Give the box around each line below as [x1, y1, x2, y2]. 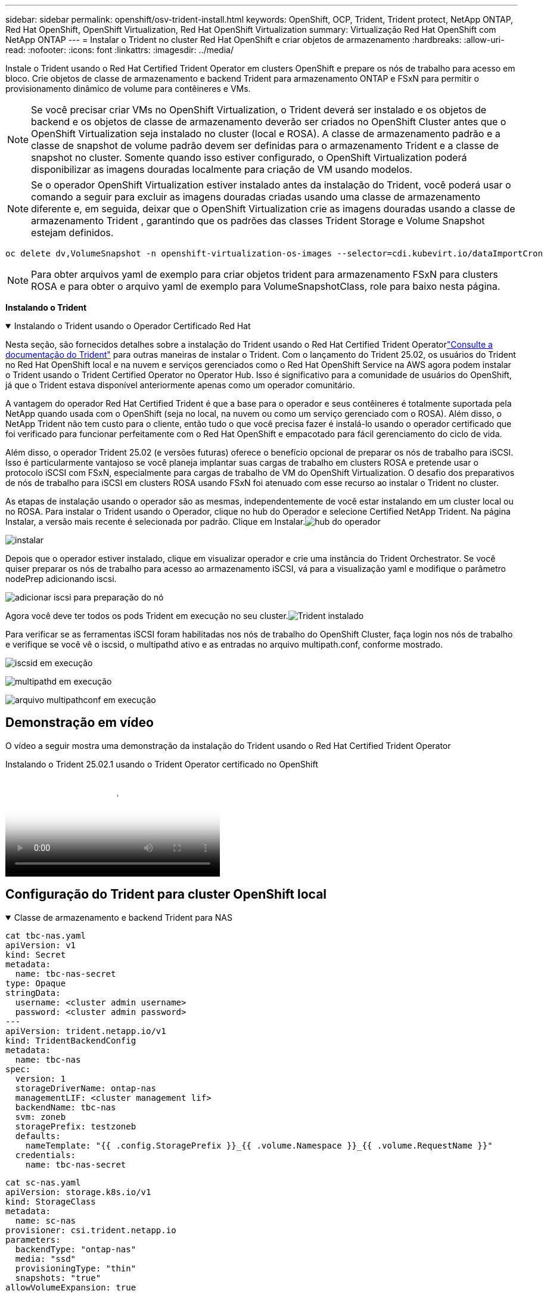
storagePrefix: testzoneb [15, 1121, 136, 1131]
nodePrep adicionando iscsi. [5, 574, 117, 584]
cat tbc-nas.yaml [5, 930, 86, 940]
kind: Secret [5, 949, 66, 959]
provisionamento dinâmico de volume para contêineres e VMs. [5, 83, 251, 94]
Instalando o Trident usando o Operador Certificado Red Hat [14, 321, 251, 331]
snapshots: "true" [15, 1273, 101, 1283]
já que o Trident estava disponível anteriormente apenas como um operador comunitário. [5, 380, 355, 390]
